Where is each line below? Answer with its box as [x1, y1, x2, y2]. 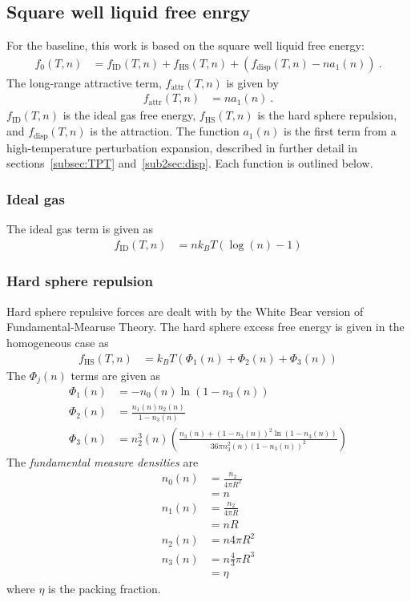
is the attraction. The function [90, 123, 240, 139]
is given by [226, 74, 279, 91]
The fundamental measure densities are [6, 453, 199, 470]
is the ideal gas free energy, [62, 107, 196, 123]
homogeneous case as [6, 333, 109, 350]
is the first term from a [284, 123, 397, 139]
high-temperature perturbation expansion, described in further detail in [6, 139, 358, 156]
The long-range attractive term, [6, 74, 162, 91]
